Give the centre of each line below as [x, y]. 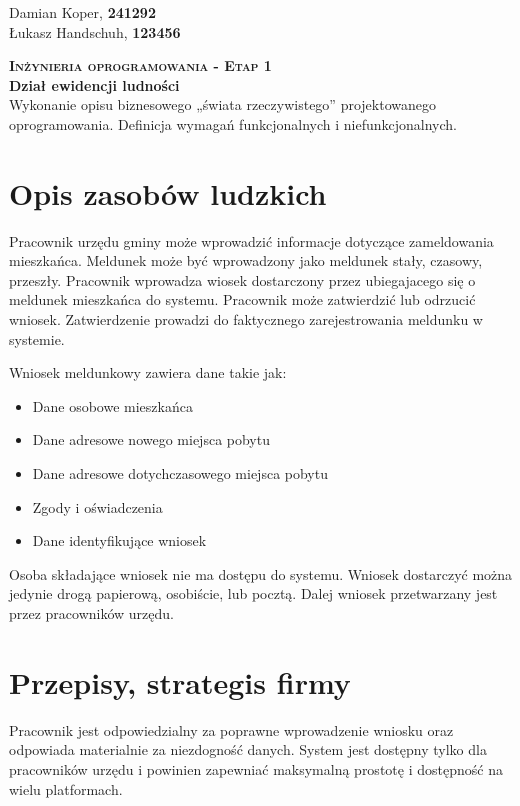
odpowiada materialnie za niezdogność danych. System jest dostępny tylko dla [248, 749]
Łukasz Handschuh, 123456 [95, 31]
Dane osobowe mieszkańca [112, 405]
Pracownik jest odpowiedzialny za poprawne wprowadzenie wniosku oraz [231, 729]
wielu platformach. [66, 788]
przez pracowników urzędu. [92, 613]
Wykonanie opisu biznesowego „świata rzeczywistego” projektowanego [222, 104]
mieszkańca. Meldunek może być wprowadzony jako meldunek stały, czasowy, [246, 260]
